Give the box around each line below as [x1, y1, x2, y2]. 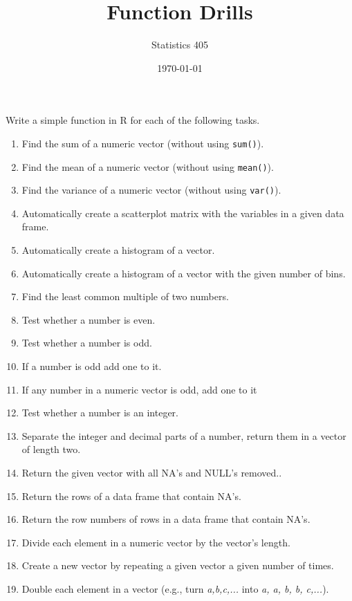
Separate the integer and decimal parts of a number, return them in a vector [21, 428, 346, 443]
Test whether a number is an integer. [21, 405, 178, 420]
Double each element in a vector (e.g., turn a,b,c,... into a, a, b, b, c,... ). [21, 581, 329, 595]
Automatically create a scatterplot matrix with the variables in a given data [21, 205, 344, 220]
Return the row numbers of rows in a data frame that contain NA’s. [21, 512, 311, 526]
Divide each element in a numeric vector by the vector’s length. [21, 535, 290, 549]
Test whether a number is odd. [21, 335, 152, 350]
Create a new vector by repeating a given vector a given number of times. [21, 558, 334, 573]
